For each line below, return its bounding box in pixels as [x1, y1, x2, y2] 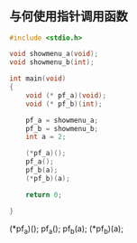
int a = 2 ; [25, 133, 67, 142]
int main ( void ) [9, 74, 67, 83]
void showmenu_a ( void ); [9, 50, 99, 59]
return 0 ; [25, 190, 63, 200]
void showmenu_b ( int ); [9, 58, 95, 67]
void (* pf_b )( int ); [25, 99, 103, 108]
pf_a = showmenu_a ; [25, 116, 99, 125]
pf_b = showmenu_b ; [25, 124, 99, 133]
